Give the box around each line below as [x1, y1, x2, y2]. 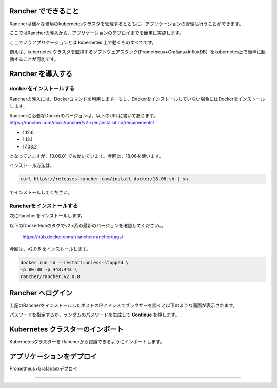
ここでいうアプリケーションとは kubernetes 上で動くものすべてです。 [9, 39, 156, 46]
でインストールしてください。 [9, 189, 72, 195]
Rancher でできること [9, 7, 79, 15]
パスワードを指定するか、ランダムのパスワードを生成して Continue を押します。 [9, 311, 180, 318]
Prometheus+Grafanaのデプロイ [9, 365, 78, 372]
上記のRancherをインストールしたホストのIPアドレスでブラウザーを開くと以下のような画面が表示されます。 [9, 302, 238, 308]
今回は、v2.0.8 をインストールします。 [9, 246, 91, 252]
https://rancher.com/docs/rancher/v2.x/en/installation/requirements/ [9, 120, 155, 126]
